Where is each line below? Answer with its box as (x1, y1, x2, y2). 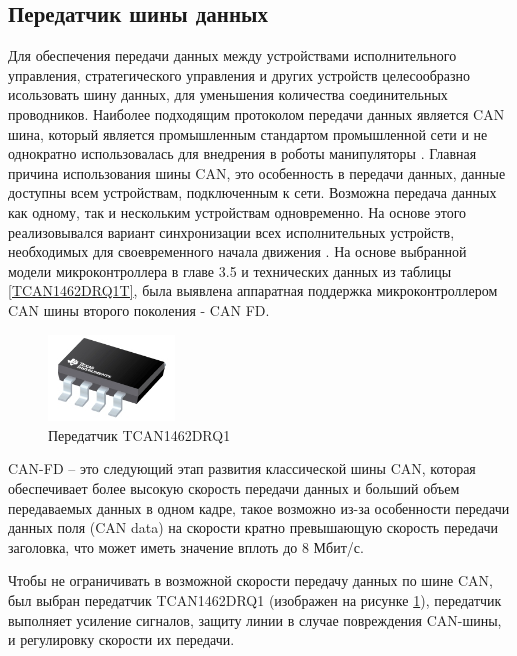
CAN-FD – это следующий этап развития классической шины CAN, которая (8, 458, 476, 479)
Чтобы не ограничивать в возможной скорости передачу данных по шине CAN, (8, 570, 493, 591)
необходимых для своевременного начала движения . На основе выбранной (8, 241, 467, 262)
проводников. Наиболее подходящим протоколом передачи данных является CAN (8, 103, 505, 124)
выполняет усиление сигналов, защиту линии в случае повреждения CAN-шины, (8, 609, 502, 630)
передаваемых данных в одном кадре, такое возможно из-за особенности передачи (8, 497, 510, 518)
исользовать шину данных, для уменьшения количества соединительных (8, 84, 448, 105)
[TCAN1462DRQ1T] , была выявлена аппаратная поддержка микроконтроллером (8, 280, 498, 301)
